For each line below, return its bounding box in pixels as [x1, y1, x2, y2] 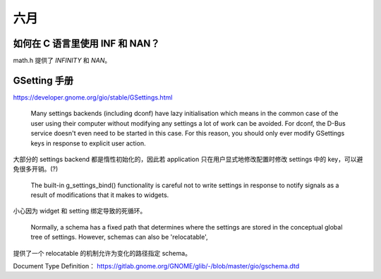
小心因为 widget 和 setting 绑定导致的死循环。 [13, 207, 147, 215]
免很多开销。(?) [13, 165, 59, 173]
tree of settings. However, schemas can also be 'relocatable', [30, 233, 208, 242]
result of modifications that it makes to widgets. [30, 191, 169, 199]
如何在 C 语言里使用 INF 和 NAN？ [13, 37, 160, 49]
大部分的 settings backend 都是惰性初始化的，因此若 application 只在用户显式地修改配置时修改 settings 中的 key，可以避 [13, 155, 363, 163]
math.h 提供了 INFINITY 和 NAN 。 [13, 57, 111, 65]
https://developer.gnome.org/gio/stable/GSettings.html [13, 93, 173, 102]
